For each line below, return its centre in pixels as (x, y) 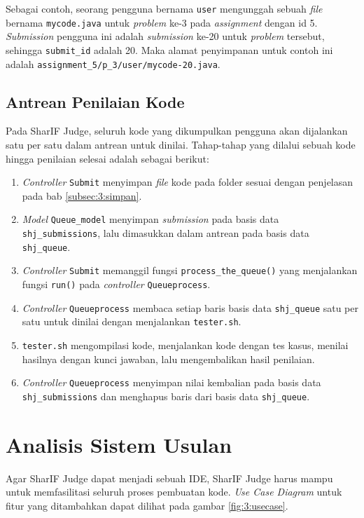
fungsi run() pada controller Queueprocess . (116, 284)
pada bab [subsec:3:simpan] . (82, 195)
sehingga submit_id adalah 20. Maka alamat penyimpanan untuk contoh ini (169, 49)
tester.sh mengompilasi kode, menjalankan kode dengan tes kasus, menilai (185, 345)
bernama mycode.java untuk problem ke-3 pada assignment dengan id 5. (162, 22)
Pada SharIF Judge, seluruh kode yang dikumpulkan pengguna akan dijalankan (177, 131)
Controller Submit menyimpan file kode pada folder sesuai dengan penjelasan (188, 182)
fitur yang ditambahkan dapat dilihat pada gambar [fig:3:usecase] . (147, 505)
